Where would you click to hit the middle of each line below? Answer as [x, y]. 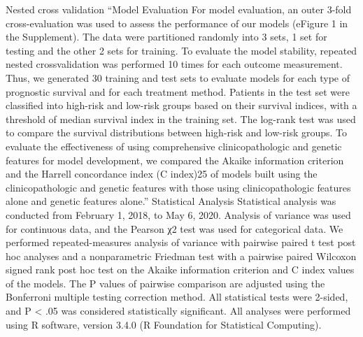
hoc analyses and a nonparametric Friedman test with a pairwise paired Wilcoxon [181, 256]
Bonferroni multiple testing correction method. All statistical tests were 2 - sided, [177, 297]
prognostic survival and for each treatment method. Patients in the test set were [178, 91]
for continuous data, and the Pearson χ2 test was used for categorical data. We [175, 228]
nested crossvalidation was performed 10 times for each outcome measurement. [174, 64]
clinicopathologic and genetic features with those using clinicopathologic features [178, 187]
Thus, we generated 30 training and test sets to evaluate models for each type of [178, 77]
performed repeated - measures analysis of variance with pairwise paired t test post [181, 242]
